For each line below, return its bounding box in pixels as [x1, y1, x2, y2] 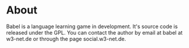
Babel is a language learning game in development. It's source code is [6, 23, 178, 30]
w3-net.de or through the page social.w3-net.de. [6, 35, 127, 42]
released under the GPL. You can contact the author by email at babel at [6, 29, 183, 36]
